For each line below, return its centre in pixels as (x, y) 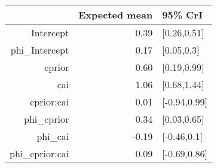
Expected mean (116, 15)
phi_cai (53, 136)
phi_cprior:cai (39, 153)
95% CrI (182, 15)
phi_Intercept (40, 50)
